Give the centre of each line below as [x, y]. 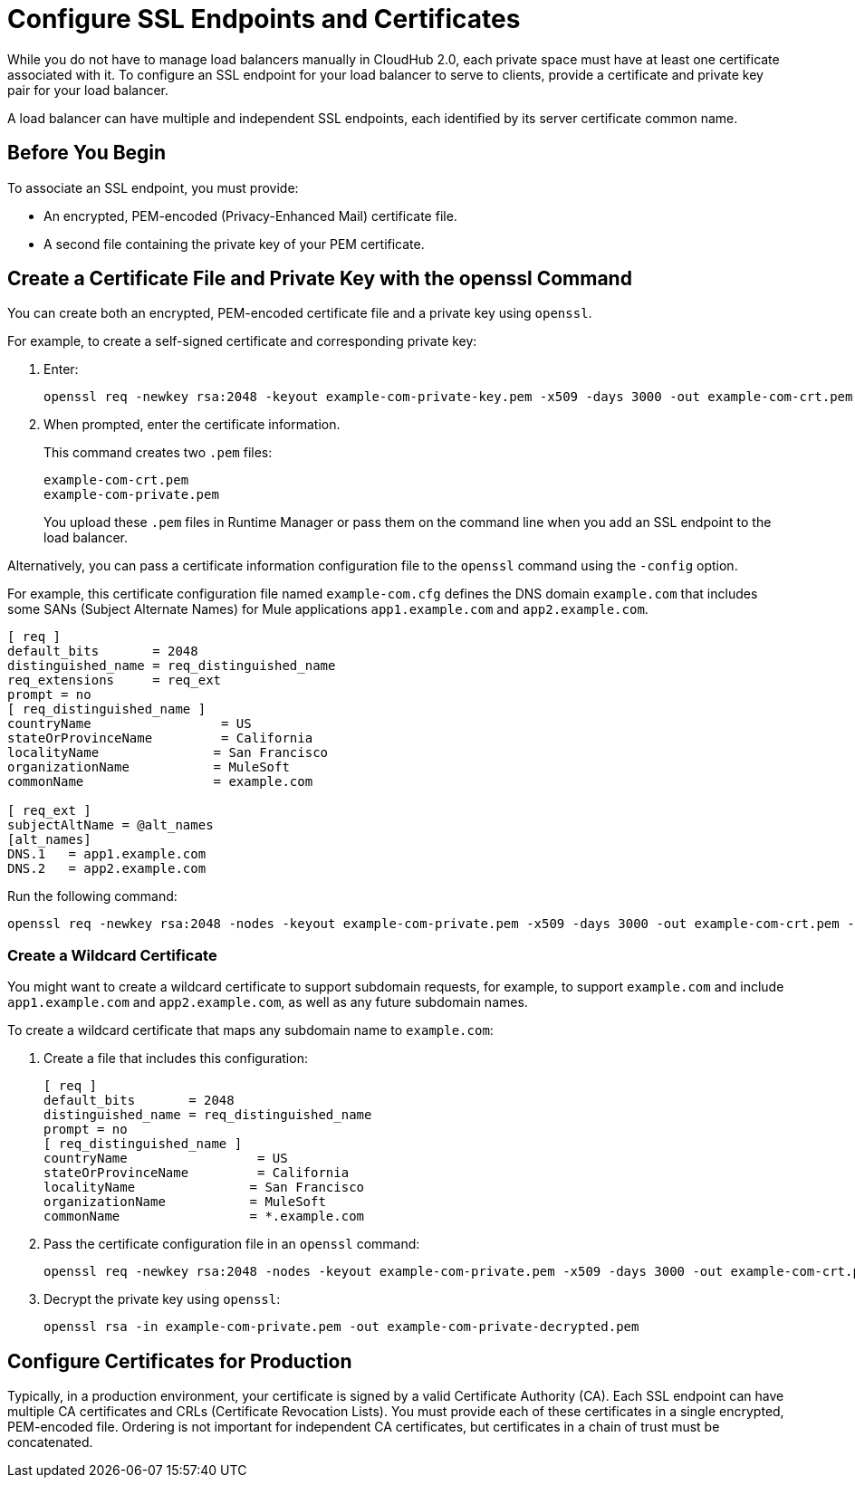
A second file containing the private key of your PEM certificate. [234, 244]
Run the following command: [92, 896]
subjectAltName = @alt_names [110, 825]
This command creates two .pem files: [158, 453]
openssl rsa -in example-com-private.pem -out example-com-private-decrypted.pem [341, 1327]
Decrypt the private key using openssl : [162, 1299]
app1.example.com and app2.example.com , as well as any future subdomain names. [268, 1002]
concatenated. [50, 1442]
